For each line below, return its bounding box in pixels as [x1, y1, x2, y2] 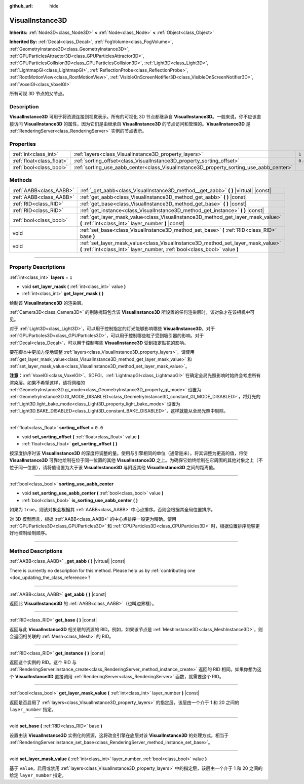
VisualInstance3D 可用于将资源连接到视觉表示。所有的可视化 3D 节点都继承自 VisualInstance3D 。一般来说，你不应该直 [9, 114, 261, 120]
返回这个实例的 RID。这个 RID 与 [9, 659, 77, 665]
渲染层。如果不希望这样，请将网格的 [9, 380, 85, 386]
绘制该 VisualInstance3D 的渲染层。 [9, 300, 86, 306]
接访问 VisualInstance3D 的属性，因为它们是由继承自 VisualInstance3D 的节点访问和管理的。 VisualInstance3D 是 [9, 120, 251, 127]
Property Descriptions [9, 264, 65, 271]
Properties [9, 140, 36, 147]
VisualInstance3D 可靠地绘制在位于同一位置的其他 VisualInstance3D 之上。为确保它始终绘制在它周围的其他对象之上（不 [9, 457, 263, 463]
